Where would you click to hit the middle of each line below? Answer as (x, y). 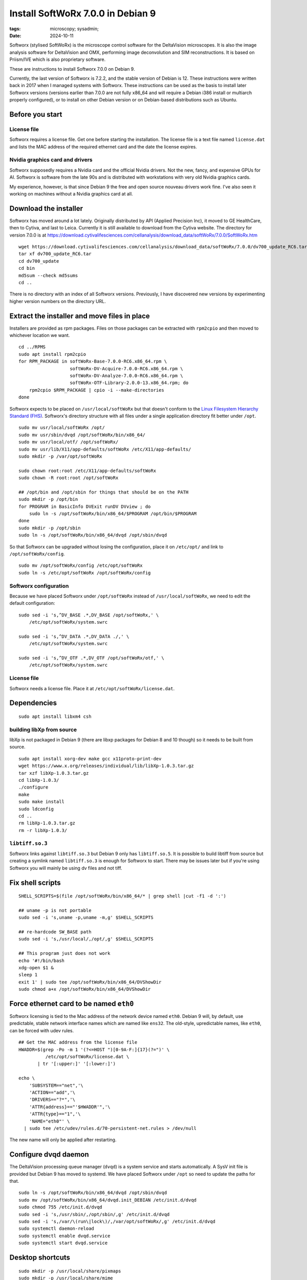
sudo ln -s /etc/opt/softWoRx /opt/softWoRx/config (85, 573)
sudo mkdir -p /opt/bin (48, 499)
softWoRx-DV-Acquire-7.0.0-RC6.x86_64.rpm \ (127, 368)
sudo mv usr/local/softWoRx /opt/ (62, 428)
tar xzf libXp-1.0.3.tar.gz (54, 773)
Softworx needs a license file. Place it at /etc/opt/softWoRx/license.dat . (92, 688)
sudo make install (42, 802)
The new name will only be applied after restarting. (63, 1140)
